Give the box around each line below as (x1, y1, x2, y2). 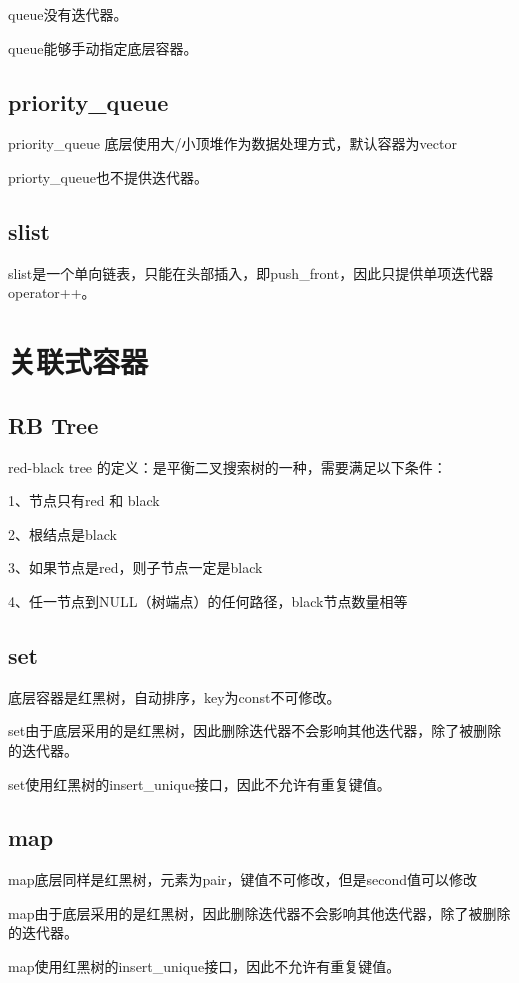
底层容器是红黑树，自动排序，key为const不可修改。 (8, 686, 341, 707)
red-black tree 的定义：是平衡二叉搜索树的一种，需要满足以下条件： (8, 456, 447, 477)
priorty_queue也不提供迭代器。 (8, 166, 208, 187)
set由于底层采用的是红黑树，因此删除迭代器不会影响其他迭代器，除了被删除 (8, 720, 502, 741)
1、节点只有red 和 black (8, 490, 160, 511)
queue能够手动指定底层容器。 (8, 37, 198, 58)
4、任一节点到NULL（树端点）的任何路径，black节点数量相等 (8, 590, 408, 611)
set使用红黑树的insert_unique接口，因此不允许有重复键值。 (8, 773, 391, 794)
